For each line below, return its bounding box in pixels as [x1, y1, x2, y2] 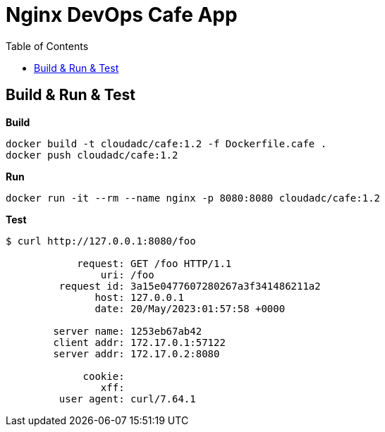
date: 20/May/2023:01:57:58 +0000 [94, 302, 286, 314]
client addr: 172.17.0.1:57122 [53, 336, 226, 348]
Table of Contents [6, 39, 89, 52]
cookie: [82, 370, 125, 382]
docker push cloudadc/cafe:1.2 [6, 149, 178, 161]
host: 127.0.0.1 [94, 291, 184, 303]
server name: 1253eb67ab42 [53, 325, 202, 337]
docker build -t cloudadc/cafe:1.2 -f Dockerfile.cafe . [6, 137, 327, 149]
